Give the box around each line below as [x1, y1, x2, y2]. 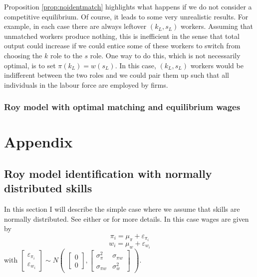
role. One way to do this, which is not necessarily [90, 50, 241, 60]
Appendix [4, 132, 73, 152]
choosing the [4, 50, 42, 60]
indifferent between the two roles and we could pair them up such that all [4, 70, 229, 80]
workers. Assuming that [181, 21, 254, 31]
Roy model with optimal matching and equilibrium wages [4, 101, 241, 113]
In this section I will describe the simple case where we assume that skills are [4, 204, 240, 214]
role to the [50, 50, 82, 60]
